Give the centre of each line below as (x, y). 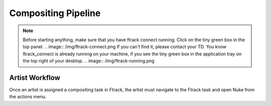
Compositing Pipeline (55, 13)
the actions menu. (28, 97)
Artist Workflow (35, 78)
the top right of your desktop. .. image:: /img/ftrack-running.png (89, 61)
